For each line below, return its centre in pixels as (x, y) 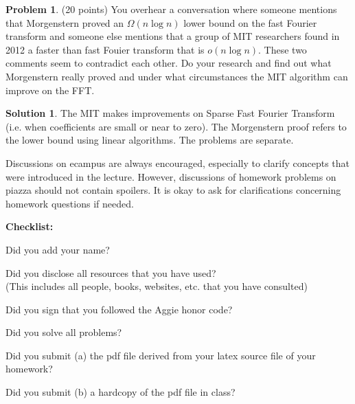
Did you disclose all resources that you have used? (111, 272)
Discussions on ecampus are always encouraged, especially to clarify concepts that (177, 162)
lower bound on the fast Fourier (250, 22)
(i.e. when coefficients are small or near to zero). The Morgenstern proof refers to (176, 126)
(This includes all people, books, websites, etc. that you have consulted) (157, 286)
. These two (283, 49)
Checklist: (30, 226)
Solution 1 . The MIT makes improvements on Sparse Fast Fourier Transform (170, 113)
